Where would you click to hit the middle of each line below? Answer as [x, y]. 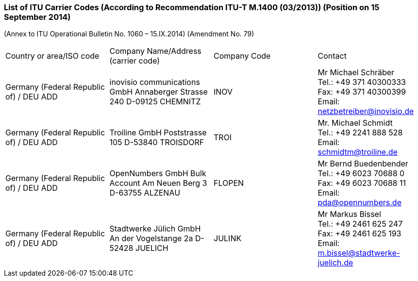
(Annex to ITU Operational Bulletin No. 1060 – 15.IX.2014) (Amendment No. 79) [129, 34]
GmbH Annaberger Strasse [159, 92]
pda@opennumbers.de [359, 203]
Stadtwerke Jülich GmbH [155, 229]
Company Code [242, 56]
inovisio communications [155, 82]
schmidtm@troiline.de [358, 152]
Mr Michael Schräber [356, 73]
